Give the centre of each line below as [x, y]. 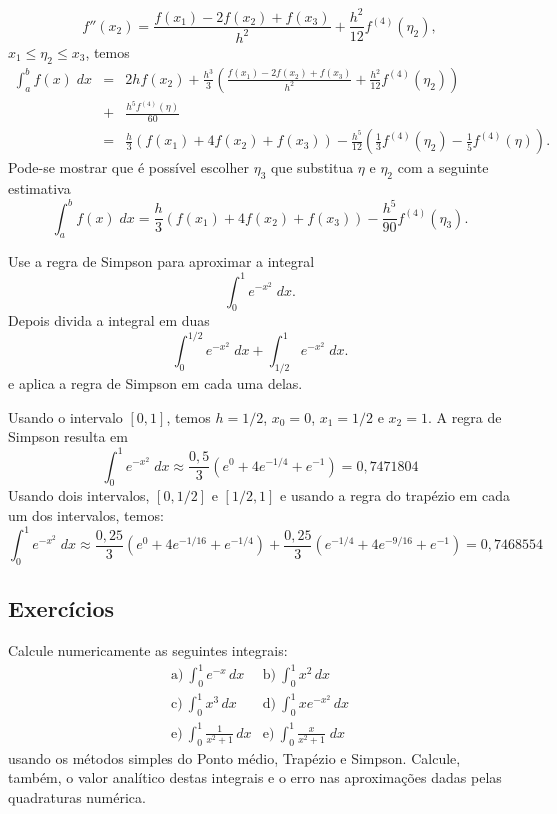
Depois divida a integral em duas [109, 320]
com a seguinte [443, 167]
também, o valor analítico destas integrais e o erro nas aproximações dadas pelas [255, 777]
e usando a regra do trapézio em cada [395, 495]
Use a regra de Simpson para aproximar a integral [161, 261]
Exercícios [61, 608]
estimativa [39, 188]
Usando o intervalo [65, 416]
